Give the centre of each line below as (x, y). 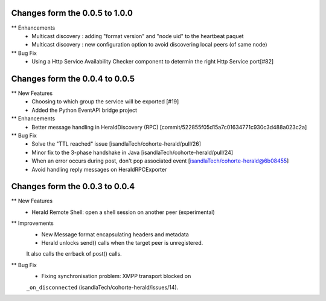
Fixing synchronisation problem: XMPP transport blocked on (116, 276)
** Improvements (33, 223)
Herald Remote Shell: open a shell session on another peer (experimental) (123, 212)
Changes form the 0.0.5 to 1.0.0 (72, 13)
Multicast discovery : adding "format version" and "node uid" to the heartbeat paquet (138, 36)
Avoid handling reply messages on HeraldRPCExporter (99, 169)
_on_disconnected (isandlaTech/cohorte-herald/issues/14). (102, 287)
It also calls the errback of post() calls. (74, 254)
